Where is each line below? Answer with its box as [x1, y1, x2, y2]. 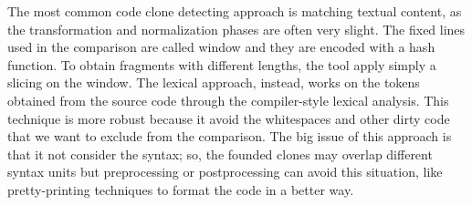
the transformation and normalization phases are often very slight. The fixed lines [7, 19, 466, 38]
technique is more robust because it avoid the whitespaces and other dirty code [7, 108, 450, 128]
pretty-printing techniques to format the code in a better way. [7, 179, 354, 199]
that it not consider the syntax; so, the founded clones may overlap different [7, 144, 433, 163]
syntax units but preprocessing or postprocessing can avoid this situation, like [7, 162, 443, 181]
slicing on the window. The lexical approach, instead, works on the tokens [7, 73, 420, 92]
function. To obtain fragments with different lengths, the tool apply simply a [7, 55, 436, 74]
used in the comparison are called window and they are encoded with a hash [7, 37, 435, 56]
